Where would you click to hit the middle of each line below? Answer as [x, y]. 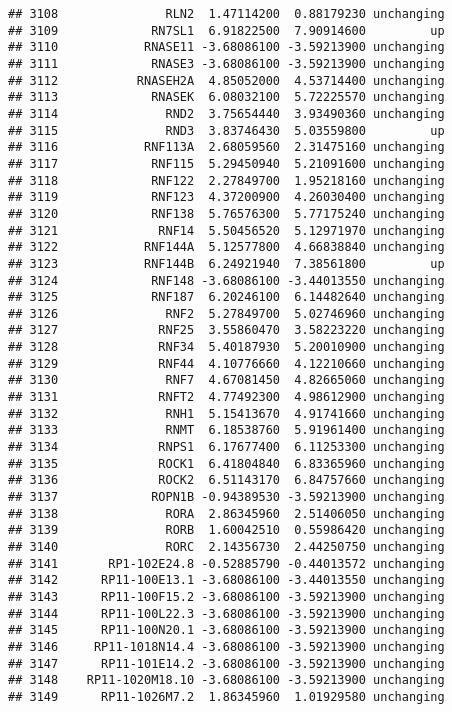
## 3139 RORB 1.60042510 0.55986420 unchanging [226, 530]
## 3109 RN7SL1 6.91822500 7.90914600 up [226, 30]
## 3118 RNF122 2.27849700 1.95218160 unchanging [226, 180]
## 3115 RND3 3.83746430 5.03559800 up [226, 130]
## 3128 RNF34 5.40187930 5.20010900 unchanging [226, 347]
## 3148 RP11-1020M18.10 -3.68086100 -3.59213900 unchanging [226, 680]
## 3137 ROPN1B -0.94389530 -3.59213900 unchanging [226, 497]
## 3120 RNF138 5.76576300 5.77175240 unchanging [226, 213]
